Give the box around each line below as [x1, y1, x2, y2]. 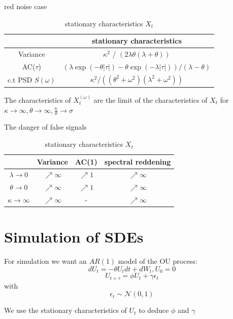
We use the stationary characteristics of [4, 305, 127, 315]
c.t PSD [8, 74, 32, 85]
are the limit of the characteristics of [93, 95, 208, 105]
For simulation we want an [4, 256, 87, 266]
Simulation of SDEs [4, 226, 144, 247]
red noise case [4, 1, 47, 11]
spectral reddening [104, 156, 171, 167]
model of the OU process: [118, 256, 197, 266]
